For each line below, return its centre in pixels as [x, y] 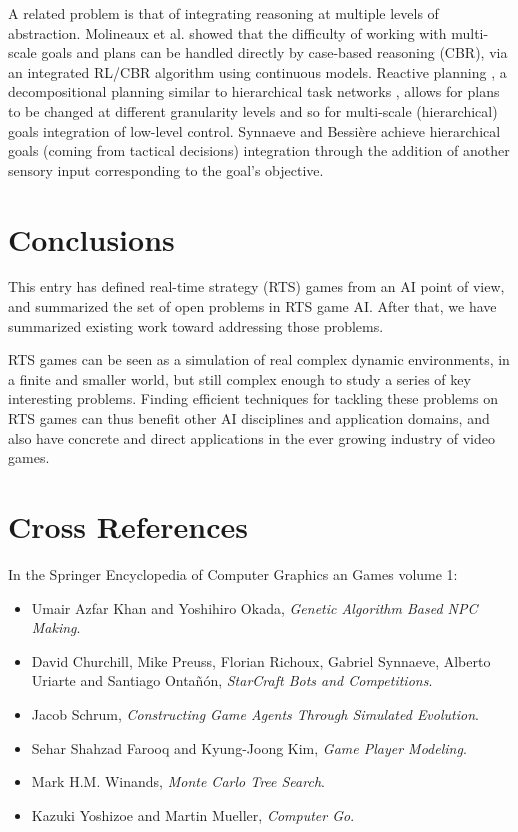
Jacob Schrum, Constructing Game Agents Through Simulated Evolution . [255, 713]
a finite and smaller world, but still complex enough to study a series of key [239, 378]
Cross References [128, 526]
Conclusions [91, 238]
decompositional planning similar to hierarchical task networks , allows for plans [254, 91]
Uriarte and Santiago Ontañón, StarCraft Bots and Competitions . [232, 680]
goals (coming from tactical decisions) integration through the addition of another [259, 150]
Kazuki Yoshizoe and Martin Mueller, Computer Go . [193, 814]
